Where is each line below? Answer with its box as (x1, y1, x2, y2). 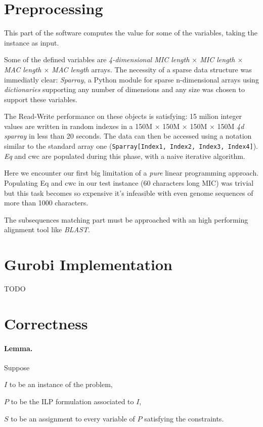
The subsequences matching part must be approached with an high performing (4, 214, 248, 225)
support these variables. (4, 94, 77, 104)
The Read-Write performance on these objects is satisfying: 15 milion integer (4, 111, 242, 121)
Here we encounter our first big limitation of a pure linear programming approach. (4, 167, 259, 178)
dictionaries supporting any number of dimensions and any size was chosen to (4, 84, 245, 95)
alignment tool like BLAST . (4, 224, 90, 235)
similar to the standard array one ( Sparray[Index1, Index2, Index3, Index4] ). (4, 141, 258, 151)
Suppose (4, 362, 30, 372)
